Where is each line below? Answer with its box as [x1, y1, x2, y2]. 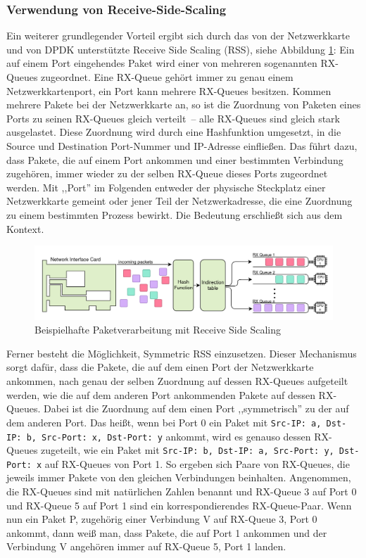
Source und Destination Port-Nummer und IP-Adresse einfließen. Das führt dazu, [6, 138, 358, 153]
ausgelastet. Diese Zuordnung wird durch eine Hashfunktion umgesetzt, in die [6, 125, 341, 139]
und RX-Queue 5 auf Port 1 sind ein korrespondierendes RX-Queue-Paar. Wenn [6, 497, 352, 512]
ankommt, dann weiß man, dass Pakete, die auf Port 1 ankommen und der [6, 525, 327, 540]
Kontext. [6, 221, 44, 236]
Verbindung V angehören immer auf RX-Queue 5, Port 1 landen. [6, 539, 286, 554]
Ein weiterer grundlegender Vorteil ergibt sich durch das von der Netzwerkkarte [6, 28, 351, 43]
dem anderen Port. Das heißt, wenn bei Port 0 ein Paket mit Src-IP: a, [6, 414, 322, 429]
